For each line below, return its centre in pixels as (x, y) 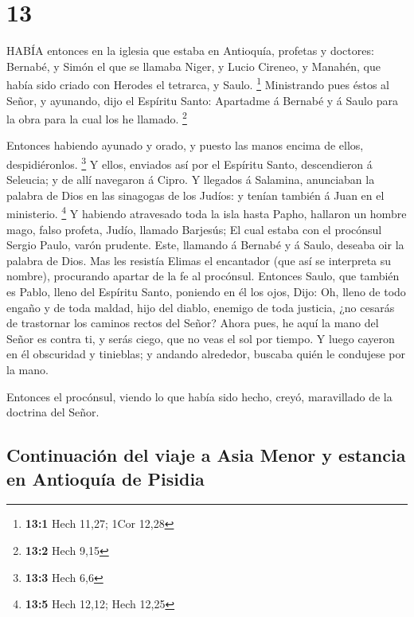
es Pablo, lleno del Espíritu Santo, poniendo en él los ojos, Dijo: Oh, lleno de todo (206, 292)
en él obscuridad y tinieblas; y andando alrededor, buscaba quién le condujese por (206, 354)
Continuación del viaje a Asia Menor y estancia (206, 455)
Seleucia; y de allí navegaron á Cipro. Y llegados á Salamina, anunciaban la (191, 180)
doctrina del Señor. (53, 412)
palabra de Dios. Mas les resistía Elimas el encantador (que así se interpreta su (199, 260)
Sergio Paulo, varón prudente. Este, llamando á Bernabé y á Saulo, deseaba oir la (205, 245)
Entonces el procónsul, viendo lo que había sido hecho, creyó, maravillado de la (199, 396)
